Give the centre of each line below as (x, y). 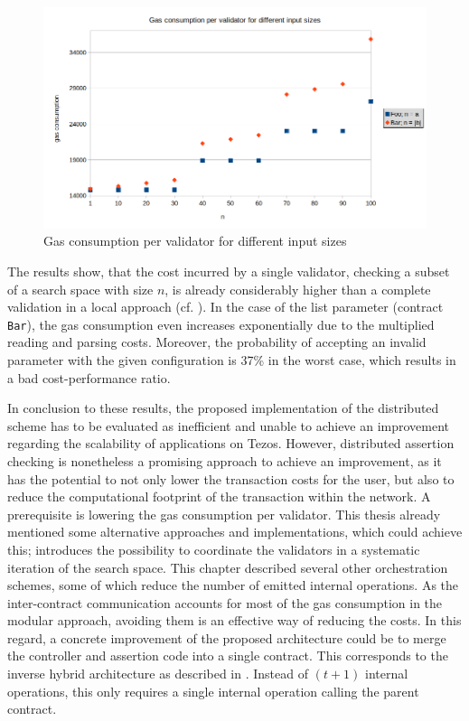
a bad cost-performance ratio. (89, 377)
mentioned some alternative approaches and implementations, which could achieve (235, 532)
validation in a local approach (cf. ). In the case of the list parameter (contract (225, 307)
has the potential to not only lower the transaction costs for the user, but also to (231, 478)
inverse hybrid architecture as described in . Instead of (158, 674)
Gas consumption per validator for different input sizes (195, 241)
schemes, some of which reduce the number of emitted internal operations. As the (233, 585)
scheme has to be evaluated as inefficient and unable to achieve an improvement (229, 425)
